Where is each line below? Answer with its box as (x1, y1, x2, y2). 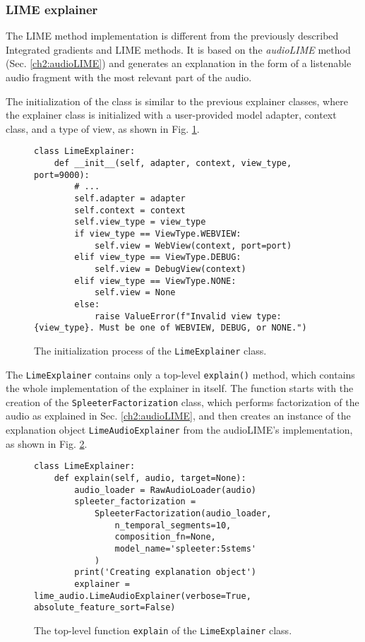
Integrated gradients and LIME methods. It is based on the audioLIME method (6, 42, 351, 57)
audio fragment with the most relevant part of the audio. (6, 70, 252, 84)
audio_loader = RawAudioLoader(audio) (74, 485, 256, 495)
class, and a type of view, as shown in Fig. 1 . (6, 121, 200, 136)
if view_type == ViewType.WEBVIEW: (74, 228, 241, 239)
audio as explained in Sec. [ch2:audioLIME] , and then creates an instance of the (6, 408, 351, 423)
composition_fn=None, (114, 532, 216, 542)
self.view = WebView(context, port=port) (94, 240, 292, 251)
